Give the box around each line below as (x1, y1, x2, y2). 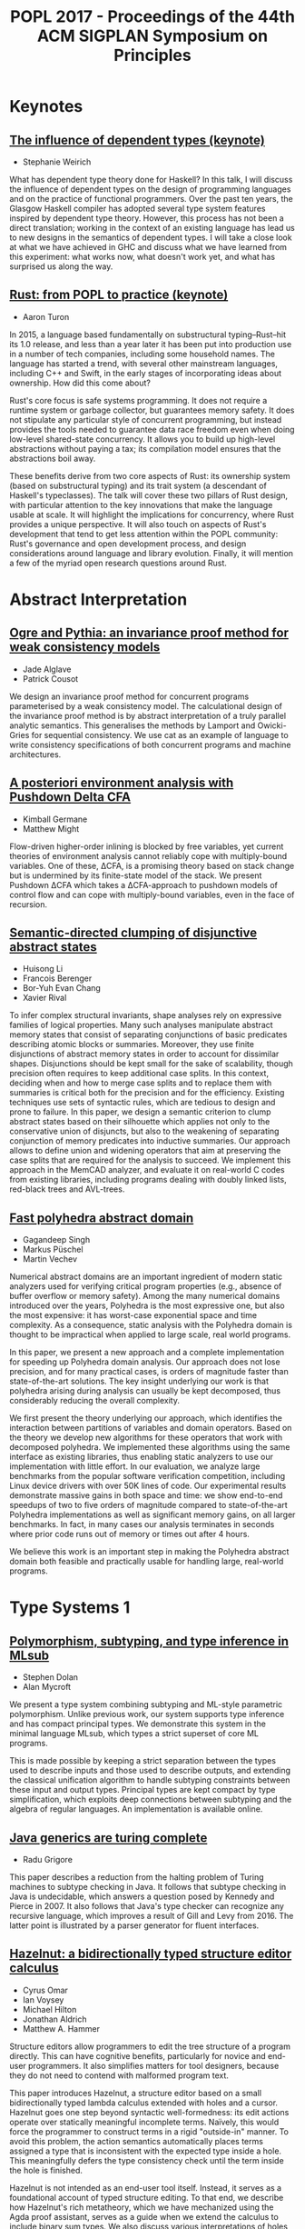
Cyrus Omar (22, 1984, 68, 1995)
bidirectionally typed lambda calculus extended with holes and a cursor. (9, 2097, 279, 2108)
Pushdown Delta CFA (9, 789, 132, 805)
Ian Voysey (22, 1994, 64, 2005)
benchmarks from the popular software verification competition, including (9, 1471, 286, 1482)
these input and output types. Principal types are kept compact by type (9, 1784, 276, 1795)
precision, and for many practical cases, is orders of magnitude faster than (9, 1366, 289, 1377)
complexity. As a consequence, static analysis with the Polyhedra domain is (9, 1320, 293, 1331)
